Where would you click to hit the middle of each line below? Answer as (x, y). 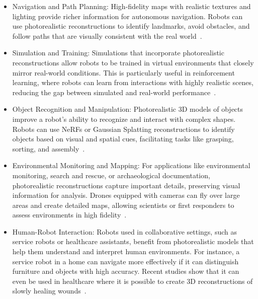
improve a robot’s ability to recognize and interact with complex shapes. (124, 119)
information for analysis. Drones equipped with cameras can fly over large (126, 195)
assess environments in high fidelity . (69, 215)
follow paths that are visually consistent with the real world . (107, 35)
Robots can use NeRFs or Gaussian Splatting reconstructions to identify (123, 129)
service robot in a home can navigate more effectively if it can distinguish (125, 261)
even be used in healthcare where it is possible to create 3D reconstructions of (133, 281)
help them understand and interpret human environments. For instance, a (126, 251)
